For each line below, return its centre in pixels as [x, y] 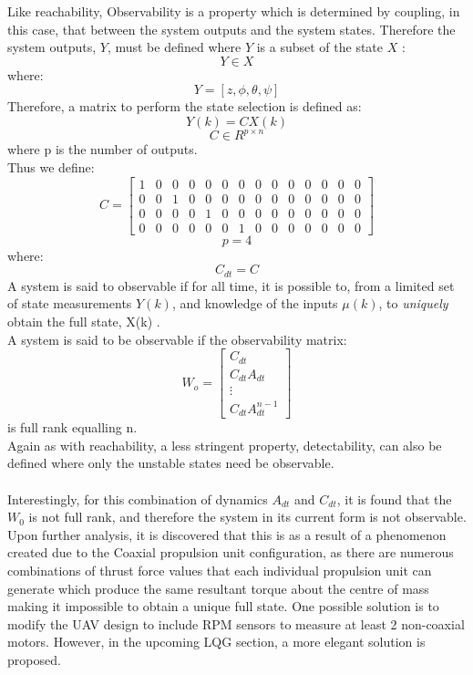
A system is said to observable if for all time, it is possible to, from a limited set [231, 285]
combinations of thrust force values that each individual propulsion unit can [220, 570]
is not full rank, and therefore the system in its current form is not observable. [247, 517]
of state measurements [70, 303]
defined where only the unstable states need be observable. [171, 463]
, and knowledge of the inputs [255, 303]
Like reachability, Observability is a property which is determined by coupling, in [234, 11]
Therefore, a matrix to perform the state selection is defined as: [185, 106]
